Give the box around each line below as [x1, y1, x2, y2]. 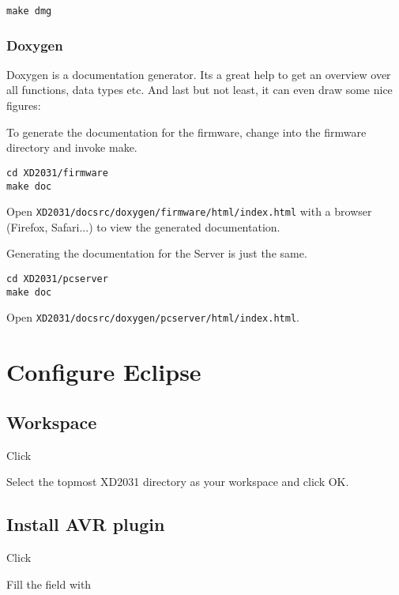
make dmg [6, 6, 52, 17]
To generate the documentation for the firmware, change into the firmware [6, 123, 367, 140]
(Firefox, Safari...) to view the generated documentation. [6, 218, 280, 235]
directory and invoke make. [6, 139, 137, 156]
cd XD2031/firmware [6, 167, 108, 179]
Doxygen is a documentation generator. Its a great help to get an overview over [6, 66, 391, 82]
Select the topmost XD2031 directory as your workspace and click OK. [6, 473, 349, 490]
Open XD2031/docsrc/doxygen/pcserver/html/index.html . [6, 309, 299, 326]
